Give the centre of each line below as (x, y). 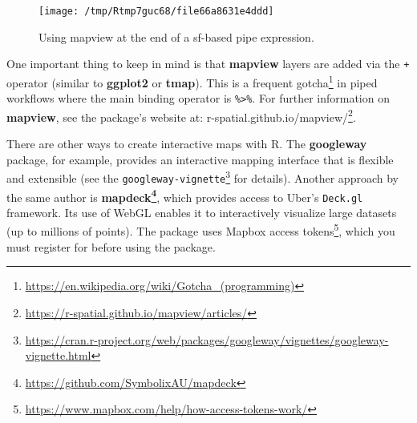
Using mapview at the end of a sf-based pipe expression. (176, 36)
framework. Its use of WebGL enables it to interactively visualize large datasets (202, 212)
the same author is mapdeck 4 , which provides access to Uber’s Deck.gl (185, 195)
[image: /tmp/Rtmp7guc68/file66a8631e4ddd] (156, 11)
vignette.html (58, 355)
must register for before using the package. (111, 246)
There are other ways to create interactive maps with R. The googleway (187, 144)
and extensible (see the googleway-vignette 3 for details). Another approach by (202, 177)
